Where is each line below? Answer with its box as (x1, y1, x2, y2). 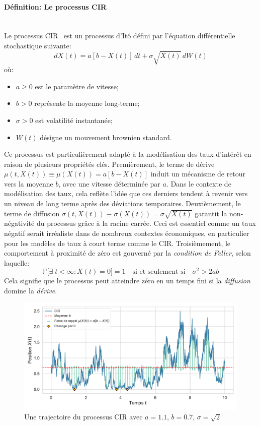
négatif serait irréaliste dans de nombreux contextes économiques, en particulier (4, 228, 249, 238)
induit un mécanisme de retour (150, 168, 246, 179)
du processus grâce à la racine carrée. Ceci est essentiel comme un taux (36, 218, 256, 228)
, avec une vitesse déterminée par (58, 178, 160, 189)
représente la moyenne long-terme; (34, 98, 140, 108)
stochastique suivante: (4, 40, 71, 50)
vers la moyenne (4, 178, 53, 189)
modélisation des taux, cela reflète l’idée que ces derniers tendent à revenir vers (4, 188, 248, 199)
